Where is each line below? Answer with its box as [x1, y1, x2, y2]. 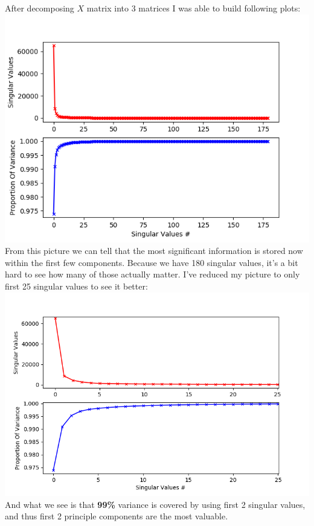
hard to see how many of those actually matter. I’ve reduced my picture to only [5, 268, 300, 280]
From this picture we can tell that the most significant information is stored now [5, 244, 303, 257]
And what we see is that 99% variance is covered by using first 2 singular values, [5, 498, 306, 510]
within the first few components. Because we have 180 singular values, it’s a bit [5, 256, 298, 268]
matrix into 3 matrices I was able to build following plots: [86, 2, 301, 14]
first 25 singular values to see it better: [5, 279, 148, 292]
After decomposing [5, 2, 74, 14]
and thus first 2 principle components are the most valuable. [5, 510, 228, 522]
